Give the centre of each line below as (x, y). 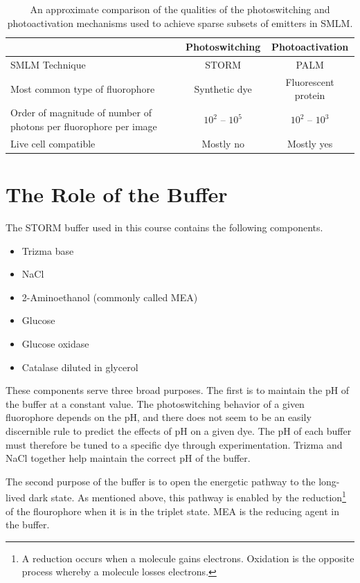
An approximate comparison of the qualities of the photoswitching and (180, 9)
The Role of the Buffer (117, 194)
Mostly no (223, 143)
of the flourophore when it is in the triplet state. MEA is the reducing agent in (173, 511)
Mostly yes (310, 143)
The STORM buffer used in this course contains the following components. (164, 227)
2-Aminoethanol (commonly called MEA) (110, 297)
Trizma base (48, 250)
